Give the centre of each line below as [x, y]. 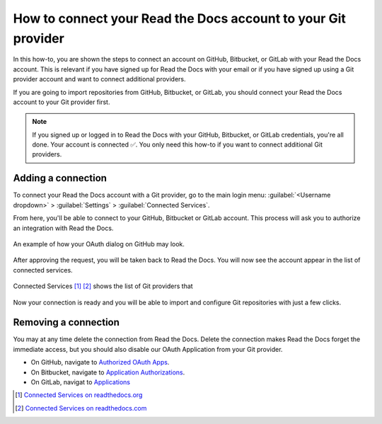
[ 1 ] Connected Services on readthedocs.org [79, 395]
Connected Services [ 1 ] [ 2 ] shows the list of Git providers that [103, 286]
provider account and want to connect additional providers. [100, 79]
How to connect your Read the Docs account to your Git [179, 18]
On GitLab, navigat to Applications [81, 382]
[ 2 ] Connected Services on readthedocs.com [81, 408]
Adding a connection [60, 178]
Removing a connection [66, 322]
